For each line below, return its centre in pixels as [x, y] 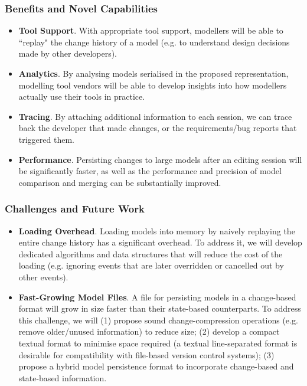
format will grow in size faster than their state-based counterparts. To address [160, 308]
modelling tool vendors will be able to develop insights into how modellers [153, 85]
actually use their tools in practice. [82, 97]
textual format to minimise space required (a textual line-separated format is [158, 343]
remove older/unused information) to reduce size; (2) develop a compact [149, 331]
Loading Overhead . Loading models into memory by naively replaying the [157, 230]
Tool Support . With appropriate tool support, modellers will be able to [151, 30]
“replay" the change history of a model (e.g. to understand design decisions [154, 42]
